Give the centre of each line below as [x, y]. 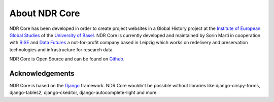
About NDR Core [45, 13]
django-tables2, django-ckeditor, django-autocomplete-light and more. [84, 93]
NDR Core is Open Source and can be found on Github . [67, 59]
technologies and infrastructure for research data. [62, 49]
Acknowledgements [42, 73]
